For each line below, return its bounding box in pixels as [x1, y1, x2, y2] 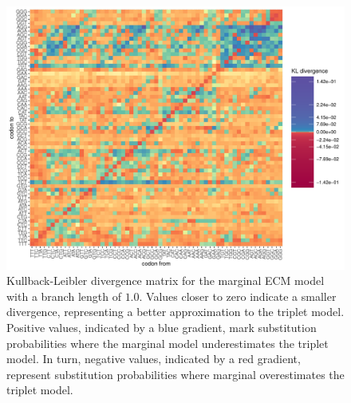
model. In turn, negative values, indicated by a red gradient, [6, 350, 301, 367]
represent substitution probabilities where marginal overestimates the [6, 365, 345, 382]
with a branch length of [6, 287, 121, 304]
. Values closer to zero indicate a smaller [139, 287, 337, 304]
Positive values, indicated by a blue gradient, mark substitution [6, 318, 317, 335]
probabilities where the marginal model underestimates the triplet [6, 334, 329, 351]
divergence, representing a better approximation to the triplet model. [6, 303, 345, 320]
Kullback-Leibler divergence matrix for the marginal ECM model [6, 272, 325, 289]
